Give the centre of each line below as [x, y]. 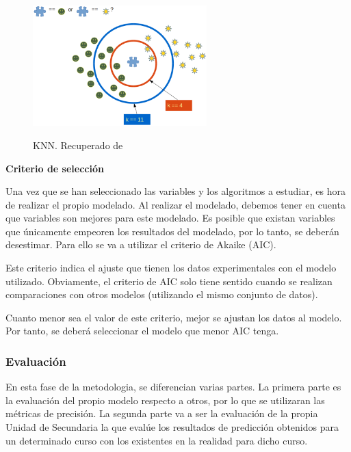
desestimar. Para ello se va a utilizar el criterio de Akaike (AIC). [141, 244]
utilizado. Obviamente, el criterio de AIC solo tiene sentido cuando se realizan [169, 281]
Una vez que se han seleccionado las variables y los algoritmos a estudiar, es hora [175, 191]
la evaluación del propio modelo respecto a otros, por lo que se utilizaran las [165, 400]
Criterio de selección [55, 168]
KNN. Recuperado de [78, 145]
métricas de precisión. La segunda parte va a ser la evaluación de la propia [162, 413]
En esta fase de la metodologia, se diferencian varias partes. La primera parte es [173, 387]
